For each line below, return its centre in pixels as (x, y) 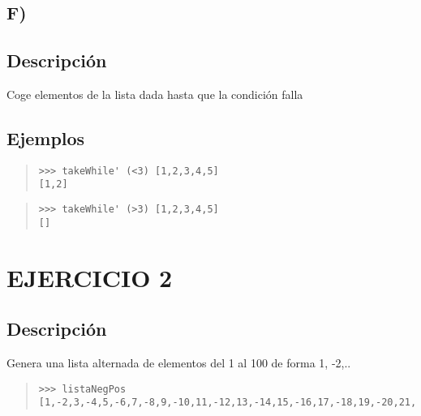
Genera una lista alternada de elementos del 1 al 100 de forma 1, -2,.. (179, 362)
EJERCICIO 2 (90, 277)
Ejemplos (46, 137)
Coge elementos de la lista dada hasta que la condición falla (155, 94)
